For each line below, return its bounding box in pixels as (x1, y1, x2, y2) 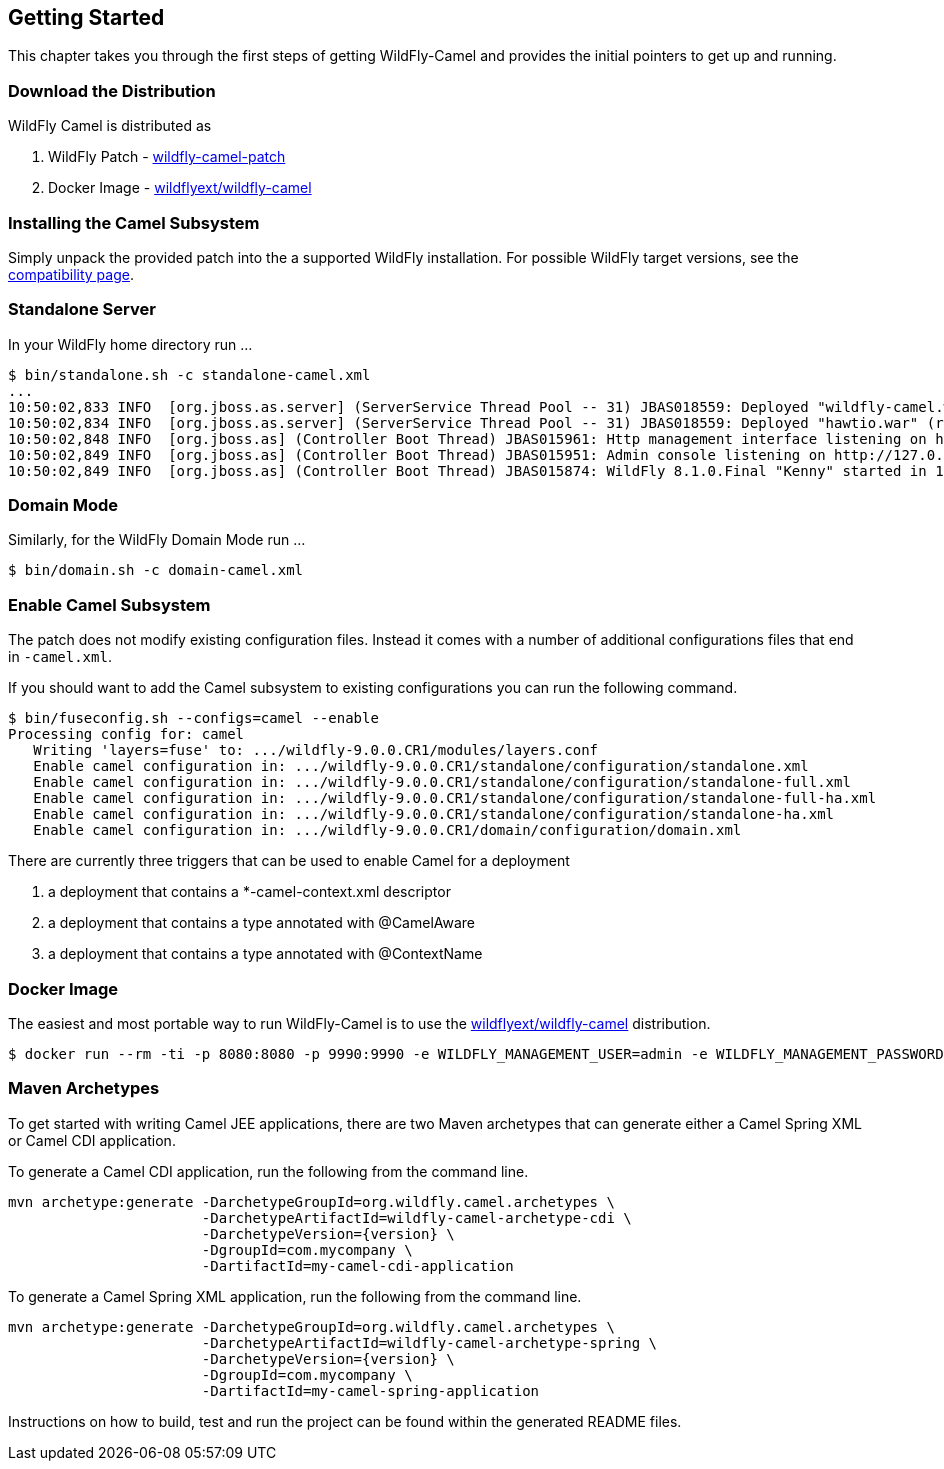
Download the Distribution (8, 80, 216, 101)
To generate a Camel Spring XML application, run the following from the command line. (8, 1287, 582, 1305)
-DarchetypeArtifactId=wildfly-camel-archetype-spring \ (201, 1334, 658, 1351)
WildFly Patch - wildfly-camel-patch (48, 148, 286, 166)
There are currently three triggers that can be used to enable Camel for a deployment (8, 852, 570, 870)
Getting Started (8, 5, 165, 30)
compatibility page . (8, 265, 134, 283)
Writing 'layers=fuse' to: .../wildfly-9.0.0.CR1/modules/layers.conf (33, 742, 599, 759)
